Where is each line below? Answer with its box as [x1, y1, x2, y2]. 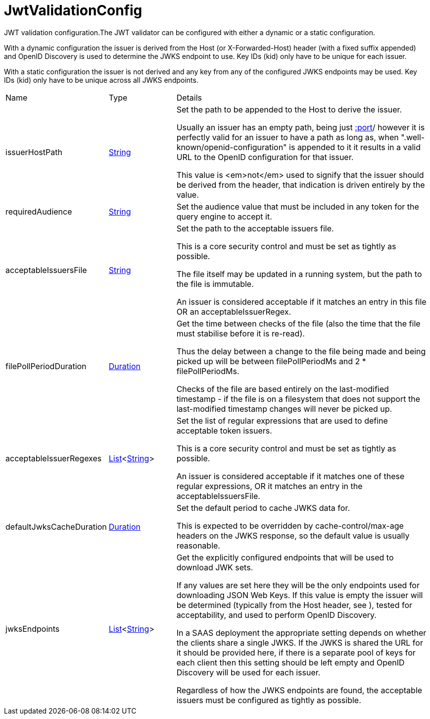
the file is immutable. [176, 278, 254, 289]
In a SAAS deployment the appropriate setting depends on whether [176, 627, 427, 638]
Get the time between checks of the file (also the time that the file [176, 318, 421, 329]
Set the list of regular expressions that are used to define [176, 415, 388, 426]
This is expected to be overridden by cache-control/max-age [176, 520, 404, 531]
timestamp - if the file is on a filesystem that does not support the [176, 393, 420, 404]
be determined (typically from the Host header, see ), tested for [176, 600, 413, 610]
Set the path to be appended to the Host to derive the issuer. [176, 104, 402, 114]
